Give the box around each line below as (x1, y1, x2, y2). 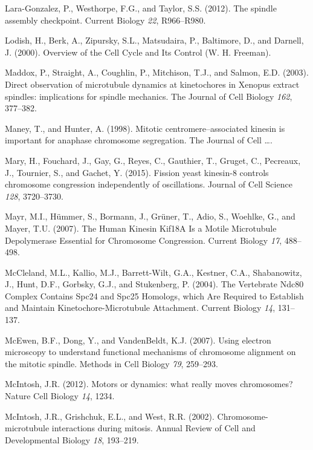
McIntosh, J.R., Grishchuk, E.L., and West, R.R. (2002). (5, 409, 215, 422)
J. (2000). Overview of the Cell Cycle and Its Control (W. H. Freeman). (5, 45, 271, 58)
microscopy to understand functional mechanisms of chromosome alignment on (5, 345, 296, 358)
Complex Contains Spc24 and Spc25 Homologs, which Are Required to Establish (5, 289, 304, 302)
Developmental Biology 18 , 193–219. (5, 433, 139, 446)
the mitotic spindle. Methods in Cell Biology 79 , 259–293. (5, 357, 219, 370)
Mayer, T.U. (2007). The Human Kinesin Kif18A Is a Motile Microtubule (5, 221, 277, 234)
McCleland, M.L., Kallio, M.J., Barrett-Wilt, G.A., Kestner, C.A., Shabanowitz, (5, 266, 302, 278)
